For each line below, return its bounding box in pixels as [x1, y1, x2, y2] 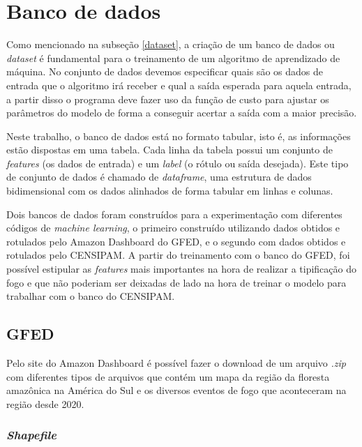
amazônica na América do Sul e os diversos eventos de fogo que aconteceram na [6, 383, 347, 397]
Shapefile [6, 426, 56, 444]
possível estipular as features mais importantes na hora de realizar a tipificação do [6, 262, 356, 276]
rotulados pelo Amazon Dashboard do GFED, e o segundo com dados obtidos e [6, 234, 346, 248]
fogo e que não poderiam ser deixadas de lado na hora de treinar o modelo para [6, 275, 347, 289]
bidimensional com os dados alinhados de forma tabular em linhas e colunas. [6, 183, 333, 198]
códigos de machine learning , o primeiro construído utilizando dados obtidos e [6, 220, 340, 235]
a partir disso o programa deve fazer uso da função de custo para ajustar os [6, 91, 329, 106]
